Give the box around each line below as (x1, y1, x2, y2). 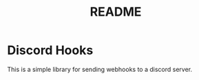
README (90, 4, 142, 20)
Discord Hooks (7, 42, 94, 58)
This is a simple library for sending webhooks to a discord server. (7, 65, 193, 73)
